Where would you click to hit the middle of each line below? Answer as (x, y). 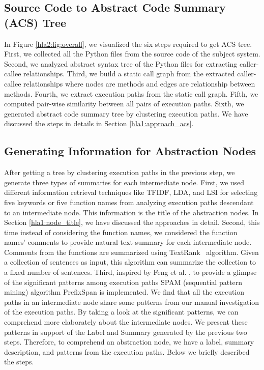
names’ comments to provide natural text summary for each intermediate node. (128, 242)
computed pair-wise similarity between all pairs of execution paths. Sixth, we (124, 104)
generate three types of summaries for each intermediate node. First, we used (124, 182)
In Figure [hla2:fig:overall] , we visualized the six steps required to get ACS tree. (128, 44)
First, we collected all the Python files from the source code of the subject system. (132, 54)
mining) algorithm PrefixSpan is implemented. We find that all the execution (124, 292)
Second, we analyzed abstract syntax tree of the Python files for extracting (121, 63)
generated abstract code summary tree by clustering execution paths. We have (126, 113)
